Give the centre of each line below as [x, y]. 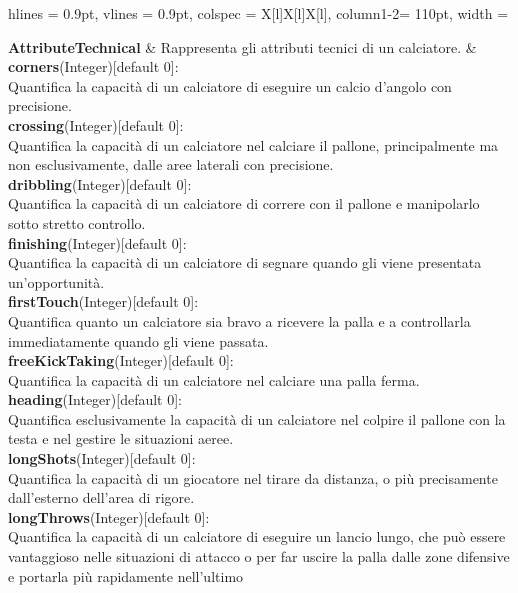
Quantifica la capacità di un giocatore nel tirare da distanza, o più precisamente [253, 477]
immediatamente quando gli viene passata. [138, 340]
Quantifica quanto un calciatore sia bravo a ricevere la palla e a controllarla [239, 320]
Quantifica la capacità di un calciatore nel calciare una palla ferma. [214, 379]
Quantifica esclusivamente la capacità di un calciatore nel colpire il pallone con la [257, 418]
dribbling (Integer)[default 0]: [100, 183]
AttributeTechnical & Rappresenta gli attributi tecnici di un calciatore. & [242, 46]
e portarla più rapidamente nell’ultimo [126, 575]
